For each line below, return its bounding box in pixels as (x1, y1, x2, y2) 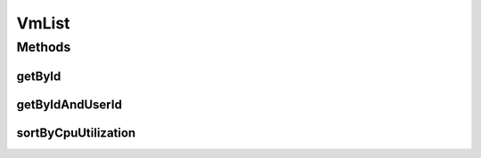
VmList (16, 13, 70, 33)
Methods (16, 39, 71, 55)
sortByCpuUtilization (16, 125, 136, 140)
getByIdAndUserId (16, 97, 122, 112)
